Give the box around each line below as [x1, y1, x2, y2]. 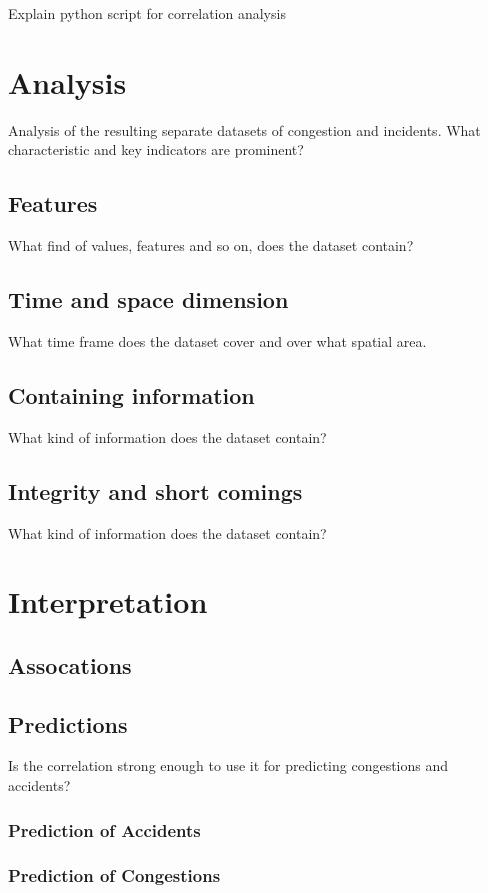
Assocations [8, 649, 132, 680]
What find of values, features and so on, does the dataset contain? [8, 235, 414, 256]
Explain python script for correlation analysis [8, 3, 286, 23]
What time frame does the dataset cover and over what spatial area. [8, 330, 427, 351]
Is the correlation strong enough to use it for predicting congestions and [8, 755, 449, 776]
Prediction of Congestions [8, 863, 221, 888]
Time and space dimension [8, 284, 289, 315]
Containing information [8, 379, 255, 410]
